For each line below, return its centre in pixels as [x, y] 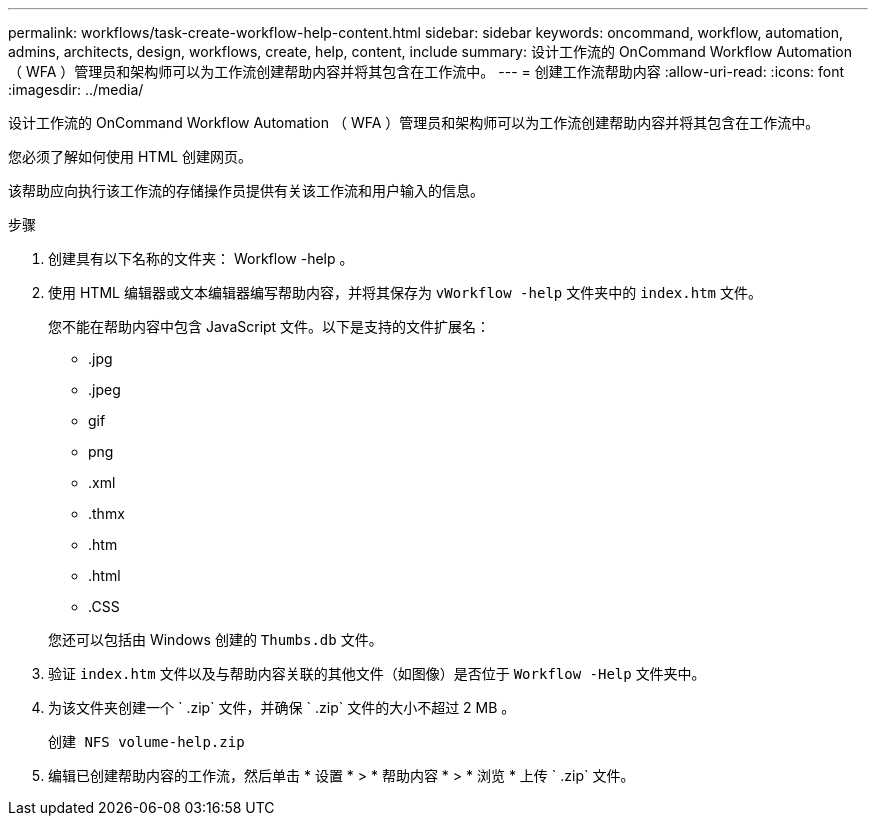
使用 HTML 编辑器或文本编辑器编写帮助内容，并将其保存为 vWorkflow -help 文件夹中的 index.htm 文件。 [405, 292]
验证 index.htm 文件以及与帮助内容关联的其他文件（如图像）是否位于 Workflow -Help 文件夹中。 [377, 673]
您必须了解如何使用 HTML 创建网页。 [130, 156]
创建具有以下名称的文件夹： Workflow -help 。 [201, 258]
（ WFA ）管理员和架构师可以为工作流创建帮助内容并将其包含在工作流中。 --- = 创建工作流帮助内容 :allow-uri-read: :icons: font [426, 71]
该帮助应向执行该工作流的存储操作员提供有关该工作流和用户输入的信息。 [246, 190]
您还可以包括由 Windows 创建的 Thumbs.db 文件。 [215, 639]
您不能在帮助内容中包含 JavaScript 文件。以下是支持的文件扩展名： [269, 326]
